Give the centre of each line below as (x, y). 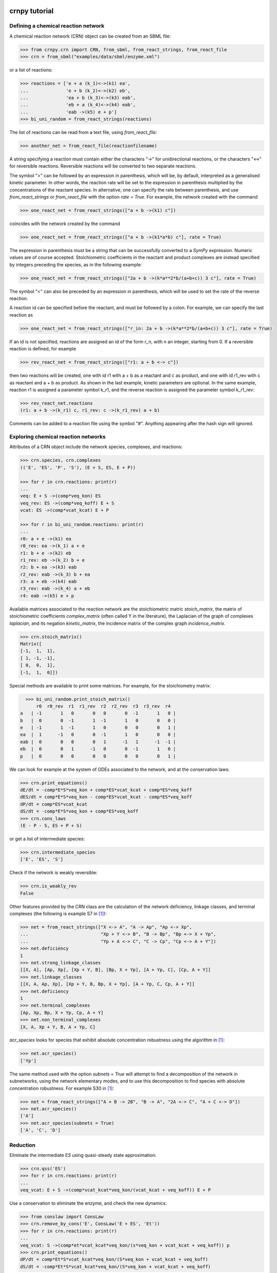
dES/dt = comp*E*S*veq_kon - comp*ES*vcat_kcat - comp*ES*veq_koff (106, 797)
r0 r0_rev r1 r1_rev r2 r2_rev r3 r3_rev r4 (103, 706)
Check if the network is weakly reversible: (53, 873)
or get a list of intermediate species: (47, 839)
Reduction (22, 1145)
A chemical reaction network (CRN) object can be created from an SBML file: (90, 36)
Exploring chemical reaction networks (58, 437)
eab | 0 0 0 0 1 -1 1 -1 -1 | (98, 742)
